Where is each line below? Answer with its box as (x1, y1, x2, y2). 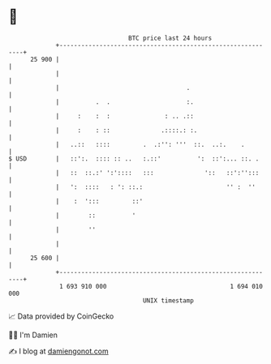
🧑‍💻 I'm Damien (8, 330, 58, 340)
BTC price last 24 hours (128, 34, 213, 42)
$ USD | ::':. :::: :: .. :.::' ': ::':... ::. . (8, 154, 260, 163)
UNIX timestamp (142, 296, 195, 305)
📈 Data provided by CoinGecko (8, 311, 114, 321)
